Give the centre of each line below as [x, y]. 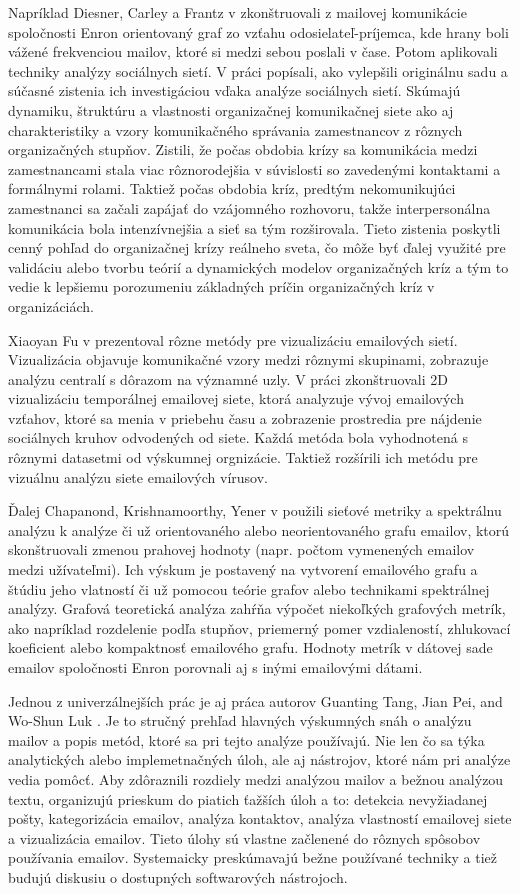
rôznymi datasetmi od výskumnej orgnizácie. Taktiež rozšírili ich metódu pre [243, 457]
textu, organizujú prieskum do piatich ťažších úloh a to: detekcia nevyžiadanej [248, 798]
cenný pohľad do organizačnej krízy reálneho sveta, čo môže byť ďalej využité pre [257, 247]
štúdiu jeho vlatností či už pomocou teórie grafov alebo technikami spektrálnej [249, 588]
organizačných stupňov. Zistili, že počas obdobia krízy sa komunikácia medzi [243, 149]
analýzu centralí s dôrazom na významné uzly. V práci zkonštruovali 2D [228, 378]
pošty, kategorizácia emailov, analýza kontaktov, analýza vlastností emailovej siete [260, 818]
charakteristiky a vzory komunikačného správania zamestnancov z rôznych [235, 129]
